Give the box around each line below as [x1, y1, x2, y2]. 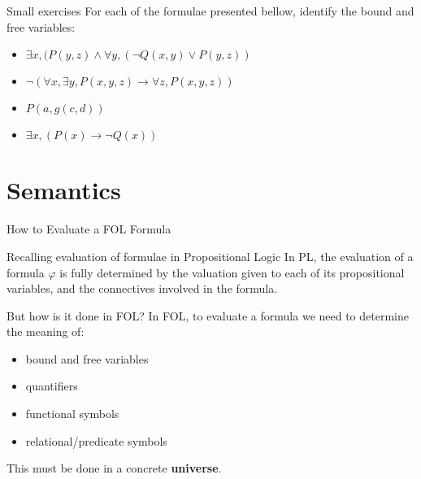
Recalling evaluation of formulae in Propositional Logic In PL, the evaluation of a [7, 247, 414, 264]
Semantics [7, 173, 121, 207]
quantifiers [25, 377, 78, 394]
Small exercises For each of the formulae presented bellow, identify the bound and [7, 2, 414, 19]
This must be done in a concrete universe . [7, 459, 222, 477]
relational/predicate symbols [25, 432, 167, 449]
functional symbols [25, 405, 119, 422]
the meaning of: [7, 323, 85, 340]
